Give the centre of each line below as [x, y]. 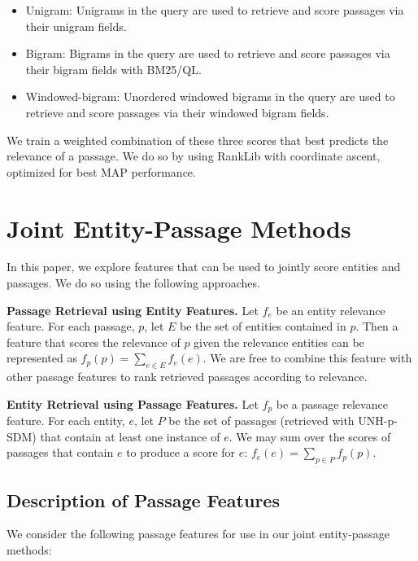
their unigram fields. [76, 26]
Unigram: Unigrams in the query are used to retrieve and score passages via [215, 10]
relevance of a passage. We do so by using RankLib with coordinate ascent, [194, 156]
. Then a [377, 326]
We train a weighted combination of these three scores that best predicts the [198, 140]
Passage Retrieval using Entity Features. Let [133, 310]
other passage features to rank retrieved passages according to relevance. [187, 377]
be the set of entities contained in [263, 326]
